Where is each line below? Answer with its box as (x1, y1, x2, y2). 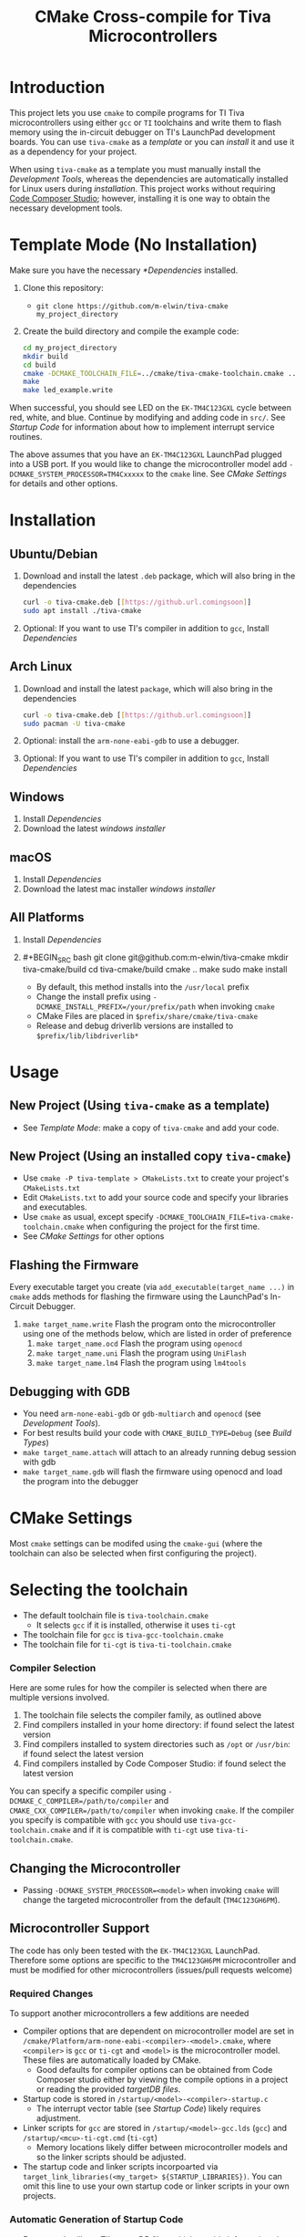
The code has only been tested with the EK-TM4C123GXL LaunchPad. (9, 1945, 260, 1956)
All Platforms (9, 910, 85, 925)
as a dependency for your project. (9, 146, 137, 157)
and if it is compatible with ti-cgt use (72, 1825, 214, 1836)
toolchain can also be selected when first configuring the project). (9, 1548, 258, 1559)
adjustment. (36, 2113, 81, 2124)
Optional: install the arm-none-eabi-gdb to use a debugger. (22, 735, 239, 746)
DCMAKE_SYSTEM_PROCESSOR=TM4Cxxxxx (9, 470, 145, 480)
